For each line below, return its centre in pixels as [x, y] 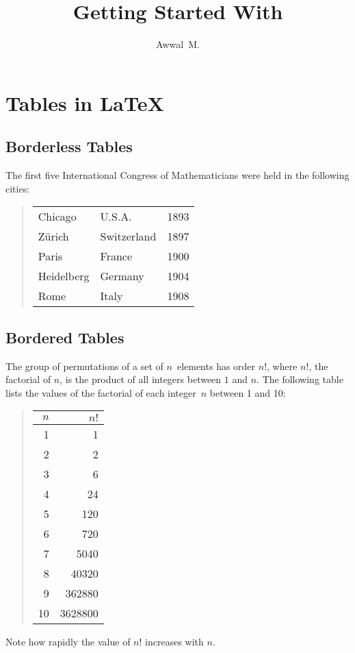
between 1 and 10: [248, 392]
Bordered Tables [65, 337]
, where [282, 366]
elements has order [216, 366]
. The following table [300, 379]
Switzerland [128, 236]
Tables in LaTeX [85, 102]
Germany [122, 276]
